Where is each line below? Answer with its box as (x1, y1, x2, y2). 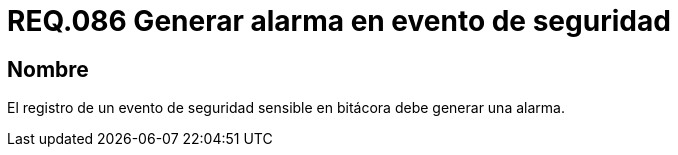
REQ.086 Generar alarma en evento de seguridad (7, 4, 671, 38)
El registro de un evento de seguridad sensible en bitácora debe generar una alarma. (7, 99, 565, 117)
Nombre (7, 56, 89, 82)
